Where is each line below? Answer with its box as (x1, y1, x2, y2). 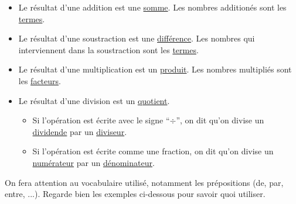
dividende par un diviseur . (32, 125, 127, 137)
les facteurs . (18, 74, 61, 87)
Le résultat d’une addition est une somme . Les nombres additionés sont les (18, 1, 287, 13)
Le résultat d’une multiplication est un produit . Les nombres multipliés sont (18, 63, 292, 75)
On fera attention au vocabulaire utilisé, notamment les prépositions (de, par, (5, 176, 284, 188)
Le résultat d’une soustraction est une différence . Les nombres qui (18, 32, 255, 44)
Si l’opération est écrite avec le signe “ (32, 114, 170, 126)
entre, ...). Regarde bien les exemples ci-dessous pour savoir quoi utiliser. (5, 188, 266, 200)
